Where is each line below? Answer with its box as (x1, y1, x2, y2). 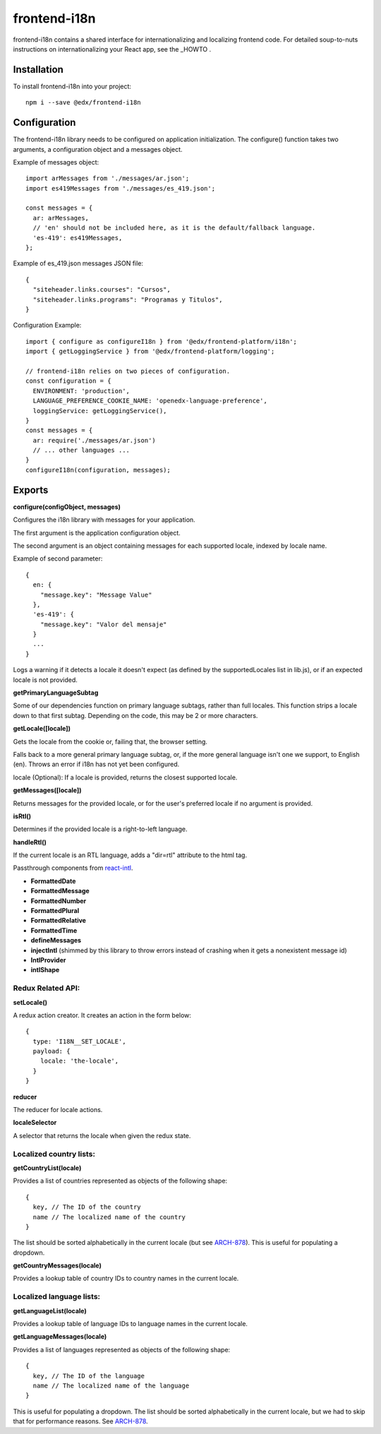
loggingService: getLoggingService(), (32, 407, 167, 414)
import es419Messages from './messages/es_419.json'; (25, 184, 215, 192)
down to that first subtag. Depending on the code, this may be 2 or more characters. (13, 711, 258, 719)
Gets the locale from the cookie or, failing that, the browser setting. (13, 737, 208, 746)
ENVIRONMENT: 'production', (32, 387, 131, 395)
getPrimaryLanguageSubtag (13, 688, 99, 697)
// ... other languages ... (32, 446, 131, 455)
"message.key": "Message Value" (40, 590, 152, 599)
